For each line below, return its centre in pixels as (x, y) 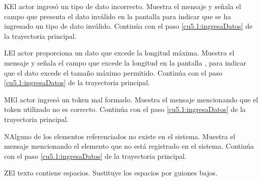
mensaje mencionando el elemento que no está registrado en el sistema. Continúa (129, 146)
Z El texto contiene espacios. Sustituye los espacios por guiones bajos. (111, 173)
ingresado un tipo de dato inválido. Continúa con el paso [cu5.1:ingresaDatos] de (128, 26)
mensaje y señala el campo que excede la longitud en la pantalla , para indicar (125, 62)
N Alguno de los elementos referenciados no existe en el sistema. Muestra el (120, 136)
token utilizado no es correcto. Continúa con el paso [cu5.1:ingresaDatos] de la (125, 109)
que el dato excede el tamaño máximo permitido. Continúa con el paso (113, 72)
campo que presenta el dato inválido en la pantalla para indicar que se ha (118, 16)
